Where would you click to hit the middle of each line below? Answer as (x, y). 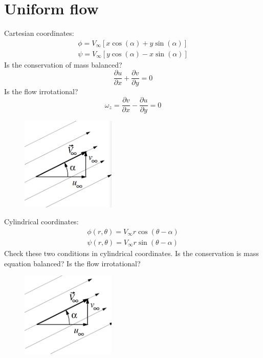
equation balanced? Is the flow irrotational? (72, 263)
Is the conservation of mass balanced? (63, 64)
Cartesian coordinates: (39, 33)
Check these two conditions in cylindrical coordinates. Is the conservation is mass (131, 253)
